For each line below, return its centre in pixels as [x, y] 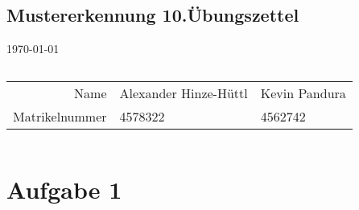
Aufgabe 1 [64, 189]
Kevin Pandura [303, 93]
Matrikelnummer [60, 116]
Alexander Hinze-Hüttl [184, 93]
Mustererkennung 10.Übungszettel [153, 15]
